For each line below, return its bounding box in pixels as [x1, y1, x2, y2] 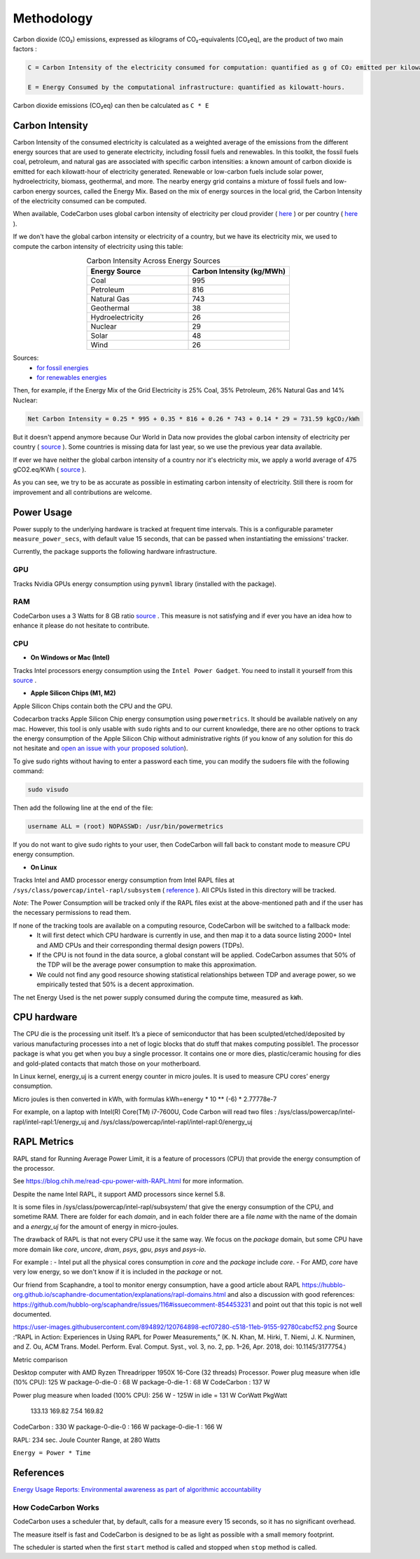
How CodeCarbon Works [13, 1502, 99, 1512]
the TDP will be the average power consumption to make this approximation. [36, 960, 257, 969]
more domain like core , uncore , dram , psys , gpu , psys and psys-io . [13, 1245, 206, 1253]
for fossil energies [36, 363, 89, 372]
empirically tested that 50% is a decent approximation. [36, 980, 195, 988]
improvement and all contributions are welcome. [13, 488, 153, 496]
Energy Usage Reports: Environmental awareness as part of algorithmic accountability [13, 1485, 262, 1494]
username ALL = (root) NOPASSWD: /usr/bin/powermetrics [27, 822, 224, 831]
